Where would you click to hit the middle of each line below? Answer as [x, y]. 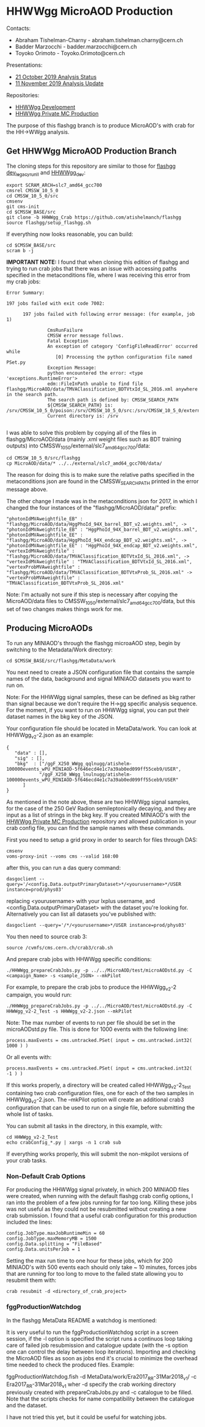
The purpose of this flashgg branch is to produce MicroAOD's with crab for [101, 125]
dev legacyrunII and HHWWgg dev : [46, 173]
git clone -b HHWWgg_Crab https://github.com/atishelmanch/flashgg [94, 217]
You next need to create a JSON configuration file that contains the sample [101, 672]
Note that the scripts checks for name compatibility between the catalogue [100, 1399]
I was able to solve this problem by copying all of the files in [81, 432]
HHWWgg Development [45, 107]
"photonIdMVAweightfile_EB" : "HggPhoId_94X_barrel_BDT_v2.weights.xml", [102, 530]
